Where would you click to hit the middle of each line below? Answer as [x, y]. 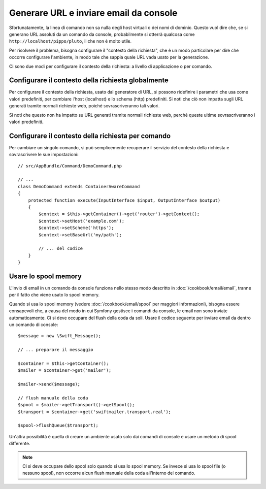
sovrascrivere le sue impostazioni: [44, 155]
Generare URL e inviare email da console [93, 13]
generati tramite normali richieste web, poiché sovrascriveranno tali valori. [84, 106]
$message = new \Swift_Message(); [59, 336]
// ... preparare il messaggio [56, 350]
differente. [20, 444]
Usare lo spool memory [46, 276]
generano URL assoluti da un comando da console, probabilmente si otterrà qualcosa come [102, 34]
